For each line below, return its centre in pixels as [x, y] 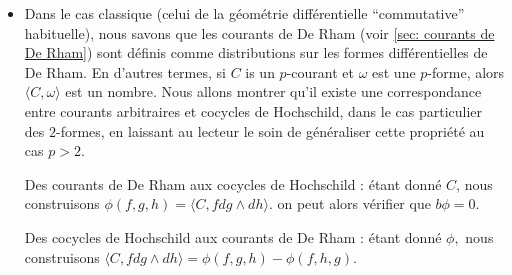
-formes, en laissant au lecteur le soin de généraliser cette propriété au [270, 130]
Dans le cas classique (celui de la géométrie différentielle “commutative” [244, 13]
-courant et [320, 71]
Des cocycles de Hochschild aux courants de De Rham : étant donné [233, 236]
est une [394, 71]
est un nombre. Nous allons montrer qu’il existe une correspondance [273, 91]
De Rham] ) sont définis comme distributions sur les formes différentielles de [256, 52]
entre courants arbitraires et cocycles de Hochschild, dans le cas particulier [253, 110]
